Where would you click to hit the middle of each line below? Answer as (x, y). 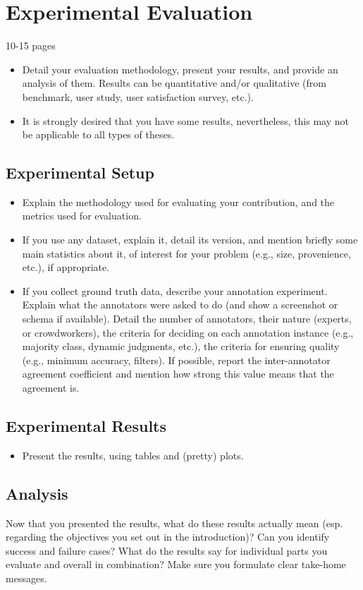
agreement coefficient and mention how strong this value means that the (178, 374)
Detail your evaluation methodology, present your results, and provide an (180, 69)
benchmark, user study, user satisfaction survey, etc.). (138, 96)
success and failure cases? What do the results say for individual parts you (167, 550)
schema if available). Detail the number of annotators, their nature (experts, (187, 319)
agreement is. (51, 388)
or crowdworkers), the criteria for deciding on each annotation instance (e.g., (188, 332)
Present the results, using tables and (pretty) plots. (133, 455)
